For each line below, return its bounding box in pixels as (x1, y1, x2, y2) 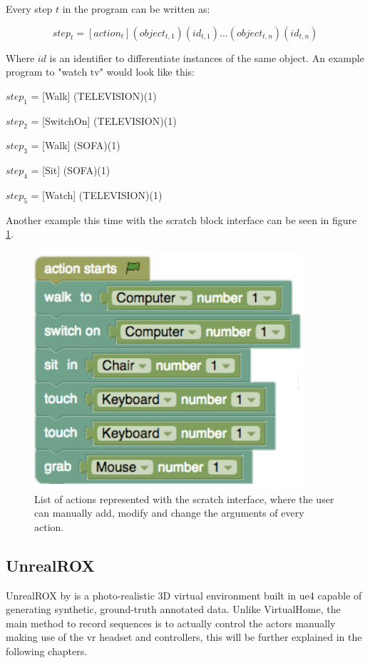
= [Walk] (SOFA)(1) (31, 138, 120, 153)
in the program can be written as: (62, 1, 210, 16)
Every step (6, 1, 53, 16)
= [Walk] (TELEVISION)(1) (31, 88, 157, 103)
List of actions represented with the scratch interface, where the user (34, 491, 334, 506)
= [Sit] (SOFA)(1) (31, 163, 111, 178)
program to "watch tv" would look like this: (6, 64, 195, 79)
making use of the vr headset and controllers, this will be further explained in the (6, 629, 362, 644)
